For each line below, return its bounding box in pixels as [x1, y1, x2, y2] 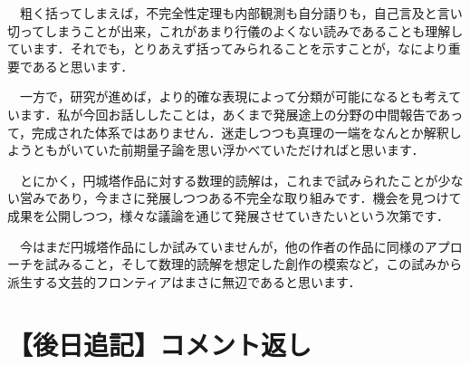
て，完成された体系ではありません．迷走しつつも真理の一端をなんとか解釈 [7, 122, 449, 141]
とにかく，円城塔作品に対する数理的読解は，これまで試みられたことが [19, 170, 438, 189]
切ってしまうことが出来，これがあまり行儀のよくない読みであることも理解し [7, 21, 464, 40]
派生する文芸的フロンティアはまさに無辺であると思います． [7, 272, 361, 291]
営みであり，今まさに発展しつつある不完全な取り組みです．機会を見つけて [19, 188, 462, 207]
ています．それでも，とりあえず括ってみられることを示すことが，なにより [7, 39, 448, 58]
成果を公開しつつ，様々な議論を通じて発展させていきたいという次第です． [7, 206, 449, 225]
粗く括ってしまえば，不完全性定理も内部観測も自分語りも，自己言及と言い [19, 4, 463, 22]
